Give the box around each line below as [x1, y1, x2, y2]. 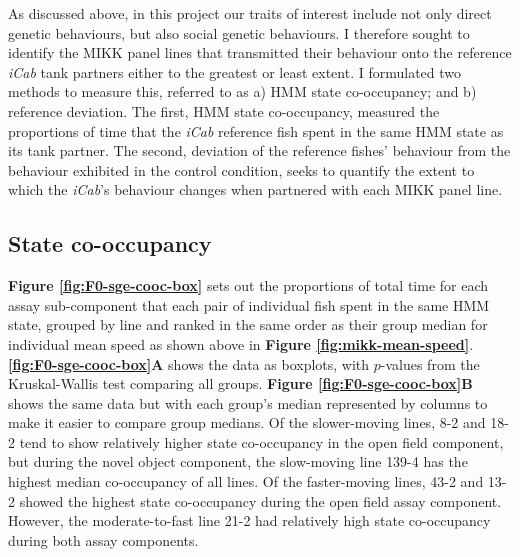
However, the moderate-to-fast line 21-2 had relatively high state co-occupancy [8, 510, 491, 531]
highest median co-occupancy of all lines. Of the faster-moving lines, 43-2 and [8, 471, 484, 492]
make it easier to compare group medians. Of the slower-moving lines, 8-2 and [8, 412, 486, 433]
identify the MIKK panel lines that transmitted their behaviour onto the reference [8, 42, 512, 63]
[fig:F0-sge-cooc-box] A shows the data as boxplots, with [8, 353, 370, 374]
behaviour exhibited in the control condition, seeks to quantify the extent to [8, 159, 475, 180]
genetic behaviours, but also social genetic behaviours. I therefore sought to [8, 22, 470, 43]
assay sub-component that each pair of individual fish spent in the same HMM [8, 294, 490, 315]
